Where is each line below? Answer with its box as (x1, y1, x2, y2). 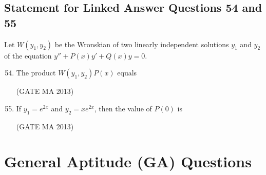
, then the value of (94, 103, 152, 113)
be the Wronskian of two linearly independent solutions (54, 38, 229, 49)
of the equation (4, 50, 52, 61)
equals (117, 67, 137, 78)
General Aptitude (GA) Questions (4, 151, 252, 172)
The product (16, 67, 56, 78)
